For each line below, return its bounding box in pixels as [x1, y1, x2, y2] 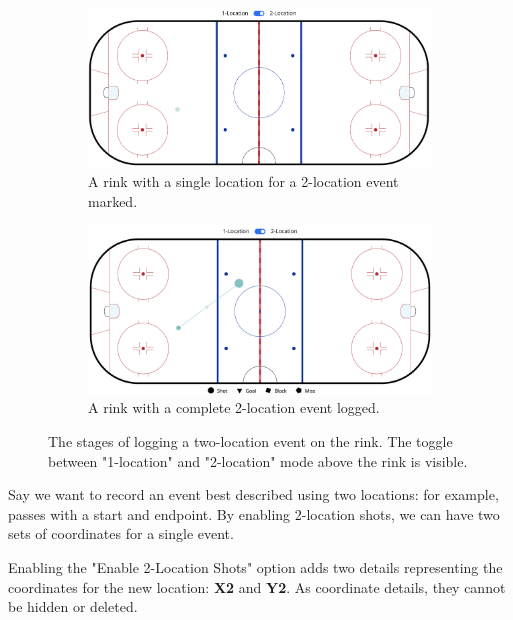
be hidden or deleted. [8, 596, 138, 617]
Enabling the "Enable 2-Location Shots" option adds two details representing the [8, 556, 503, 577]
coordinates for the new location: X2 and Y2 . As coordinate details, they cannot [8, 576, 506, 597]
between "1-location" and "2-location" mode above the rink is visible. [48, 450, 468, 471]
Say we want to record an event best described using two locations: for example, [8, 484, 499, 505]
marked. [88, 190, 138, 211]
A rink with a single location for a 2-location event [88, 170, 399, 191]
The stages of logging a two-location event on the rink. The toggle [48, 430, 453, 451]
